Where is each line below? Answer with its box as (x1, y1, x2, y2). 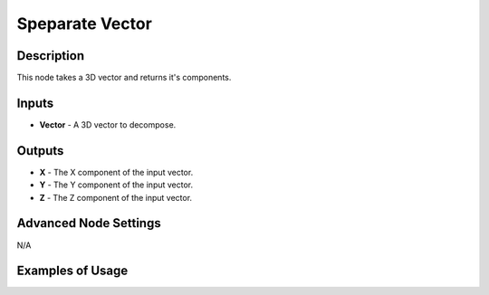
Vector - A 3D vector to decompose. (39, 119, 177, 130)
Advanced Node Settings (16, 215, 162, 231)
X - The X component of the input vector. (39, 167, 194, 177)
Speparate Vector (16, 14, 153, 33)
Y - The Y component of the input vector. (39, 179, 194, 190)
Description (16, 48, 85, 63)
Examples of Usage (16, 263, 129, 279)
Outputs (16, 143, 64, 158)
